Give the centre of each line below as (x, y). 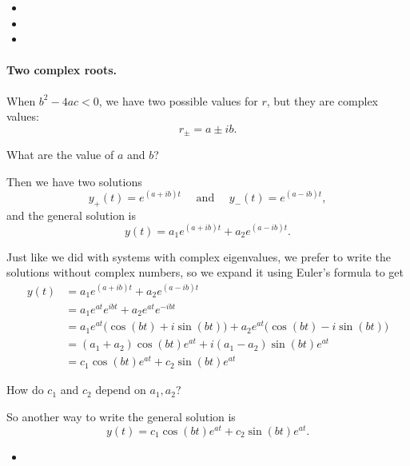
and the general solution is (71, 215)
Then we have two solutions (74, 181)
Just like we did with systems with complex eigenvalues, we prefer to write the (199, 256)
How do (25, 390)
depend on (121, 390)
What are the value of (60, 155)
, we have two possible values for (178, 100)
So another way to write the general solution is (121, 416)
